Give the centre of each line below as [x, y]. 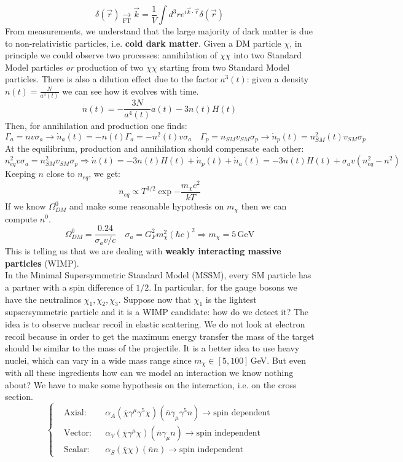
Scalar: [77, 450]
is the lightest [231, 299]
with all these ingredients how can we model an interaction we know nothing [149, 373]
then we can [264, 206]
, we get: [104, 174]
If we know [25, 206]
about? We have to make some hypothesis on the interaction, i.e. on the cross [151, 384]
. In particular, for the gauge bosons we [223, 287]
